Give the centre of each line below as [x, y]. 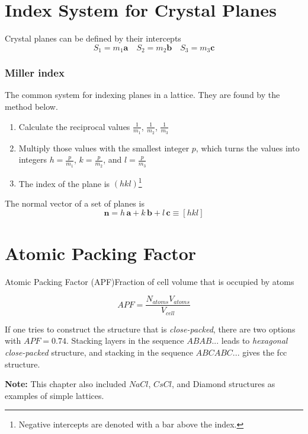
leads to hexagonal [254, 340]
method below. [31, 106]
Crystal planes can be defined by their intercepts [93, 38]
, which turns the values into [248, 148]
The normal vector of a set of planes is [75, 203]
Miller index [35, 73]
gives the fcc [265, 352]
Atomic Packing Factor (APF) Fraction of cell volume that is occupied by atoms [150, 281]
